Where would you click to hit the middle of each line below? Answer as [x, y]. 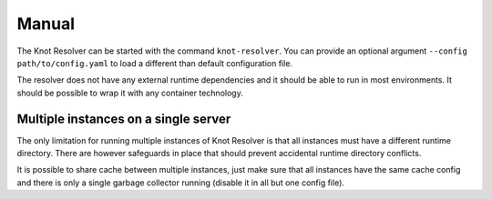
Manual [46, 24]
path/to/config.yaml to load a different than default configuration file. [155, 63]
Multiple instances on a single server [124, 119]
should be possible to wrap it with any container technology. [130, 93]
